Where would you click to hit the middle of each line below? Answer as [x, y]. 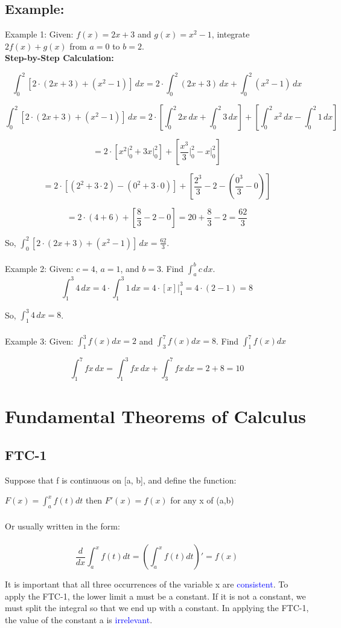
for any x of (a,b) [202, 500]
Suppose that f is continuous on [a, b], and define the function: [121, 480]
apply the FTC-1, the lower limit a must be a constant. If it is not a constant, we [155, 596]
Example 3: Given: [39, 341]
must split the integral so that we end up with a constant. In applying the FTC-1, [157, 608]
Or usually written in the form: [62, 526]
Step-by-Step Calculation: [59, 58]
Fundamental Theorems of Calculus [155, 416]
